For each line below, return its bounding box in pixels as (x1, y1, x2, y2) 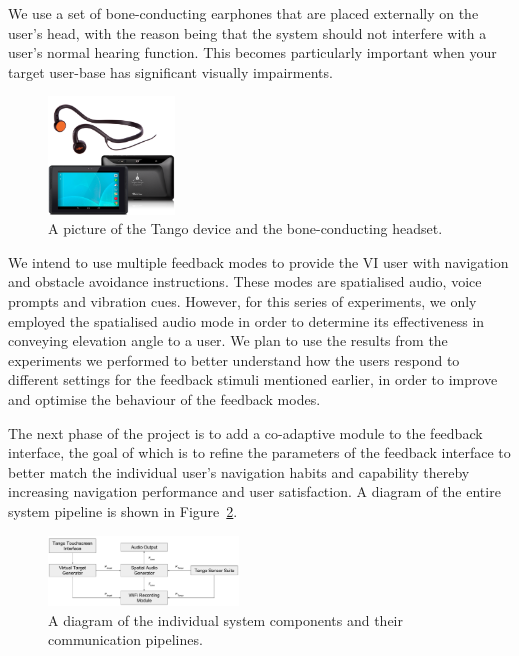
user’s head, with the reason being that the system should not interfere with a (8, 22, 487, 43)
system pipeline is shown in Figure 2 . (8, 500, 238, 521)
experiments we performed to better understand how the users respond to (8, 349, 460, 370)
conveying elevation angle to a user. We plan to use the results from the (8, 330, 448, 351)
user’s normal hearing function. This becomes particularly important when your (8, 42, 497, 63)
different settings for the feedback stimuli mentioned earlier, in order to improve (8, 369, 498, 390)
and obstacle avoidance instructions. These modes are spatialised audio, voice (8, 271, 482, 292)
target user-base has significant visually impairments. (8, 61, 333, 82)
